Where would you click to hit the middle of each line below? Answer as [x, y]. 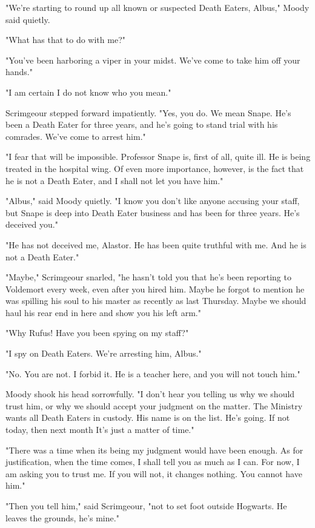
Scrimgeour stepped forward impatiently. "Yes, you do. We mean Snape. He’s [148, 112]
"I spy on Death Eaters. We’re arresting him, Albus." [104, 353]
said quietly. [28, 19]
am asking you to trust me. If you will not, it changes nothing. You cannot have [154, 473]
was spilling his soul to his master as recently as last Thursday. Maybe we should [156, 301]
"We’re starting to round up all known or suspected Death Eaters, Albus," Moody [157, 7]
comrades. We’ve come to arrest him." [76, 136]
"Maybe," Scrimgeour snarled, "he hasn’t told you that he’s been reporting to [148, 277]
